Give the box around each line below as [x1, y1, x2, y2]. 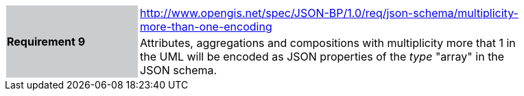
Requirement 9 [7, 35, 86, 48]
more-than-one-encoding [140, 20, 272, 33]
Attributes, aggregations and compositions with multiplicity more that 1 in [140, 36, 516, 50]
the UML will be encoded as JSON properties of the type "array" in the [140, 50, 505, 63]
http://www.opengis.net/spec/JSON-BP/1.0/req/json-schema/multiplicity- [140, 6, 519, 20]
